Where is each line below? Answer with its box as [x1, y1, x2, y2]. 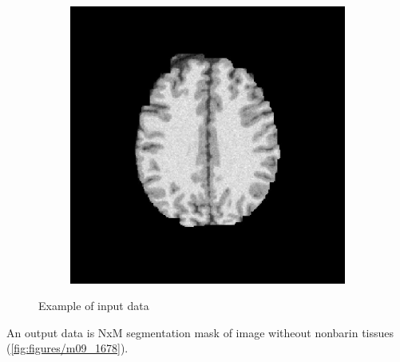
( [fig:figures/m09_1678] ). [6, 340, 129, 356]
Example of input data [38, 297, 149, 314]
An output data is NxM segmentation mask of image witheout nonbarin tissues [6, 324, 394, 340]
